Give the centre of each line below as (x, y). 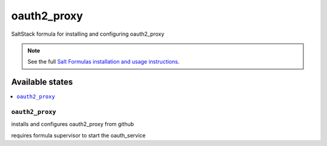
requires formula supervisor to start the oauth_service (78, 135)
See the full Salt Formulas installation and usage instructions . (104, 62)
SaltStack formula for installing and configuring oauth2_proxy (88, 34)
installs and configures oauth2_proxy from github (73, 124)
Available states (42, 82)
